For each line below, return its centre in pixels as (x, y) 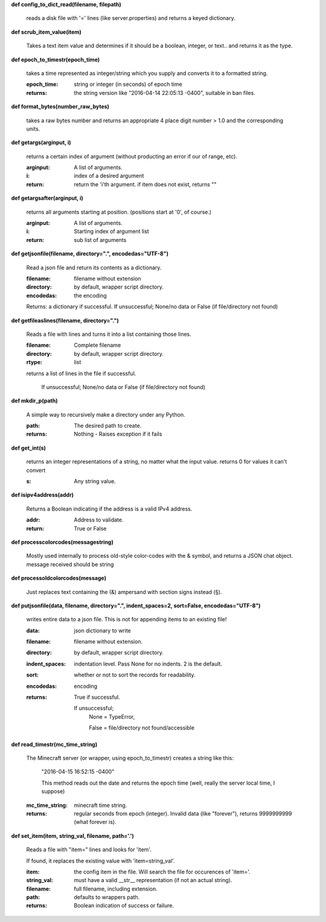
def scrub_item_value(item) (46, 32)
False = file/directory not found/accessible (142, 728)
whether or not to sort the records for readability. (135, 675)
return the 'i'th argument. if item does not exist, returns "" (145, 184)
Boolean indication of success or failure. (124, 906)
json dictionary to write (102, 630)
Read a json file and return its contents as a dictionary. (94, 267)
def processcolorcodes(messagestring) (62, 542)
